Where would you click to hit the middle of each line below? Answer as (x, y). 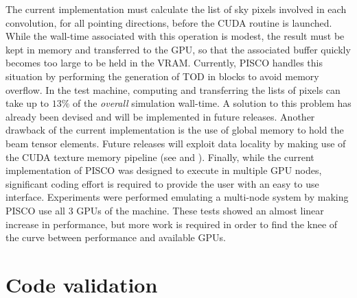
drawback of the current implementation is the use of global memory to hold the (175, 130)
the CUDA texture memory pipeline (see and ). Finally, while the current (160, 157)
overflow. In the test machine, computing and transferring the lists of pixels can (173, 89)
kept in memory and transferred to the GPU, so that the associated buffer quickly (178, 49)
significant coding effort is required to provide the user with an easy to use (162, 183)
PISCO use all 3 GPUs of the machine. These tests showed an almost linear (165, 210)
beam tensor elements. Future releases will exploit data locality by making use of (176, 143)
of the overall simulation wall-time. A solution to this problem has (212, 103)
